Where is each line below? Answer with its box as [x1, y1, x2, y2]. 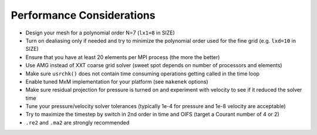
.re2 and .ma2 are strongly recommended [25, 119, 130, 126]
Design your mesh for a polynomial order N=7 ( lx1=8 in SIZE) [25, 29, 176, 36]
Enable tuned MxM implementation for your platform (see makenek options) [25, 78, 208, 85]
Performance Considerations [11, 9, 156, 22]
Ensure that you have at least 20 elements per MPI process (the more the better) [25, 53, 220, 61]
